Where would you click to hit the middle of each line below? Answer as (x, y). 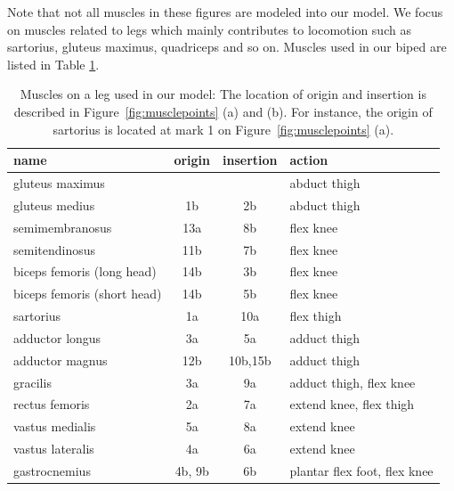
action (309, 160)
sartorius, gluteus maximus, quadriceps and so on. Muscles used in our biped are (227, 47)
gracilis (32, 382)
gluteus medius (54, 205)
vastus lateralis (54, 449)
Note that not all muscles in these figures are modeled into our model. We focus (225, 12)
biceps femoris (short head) (88, 294)
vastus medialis (55, 426)
